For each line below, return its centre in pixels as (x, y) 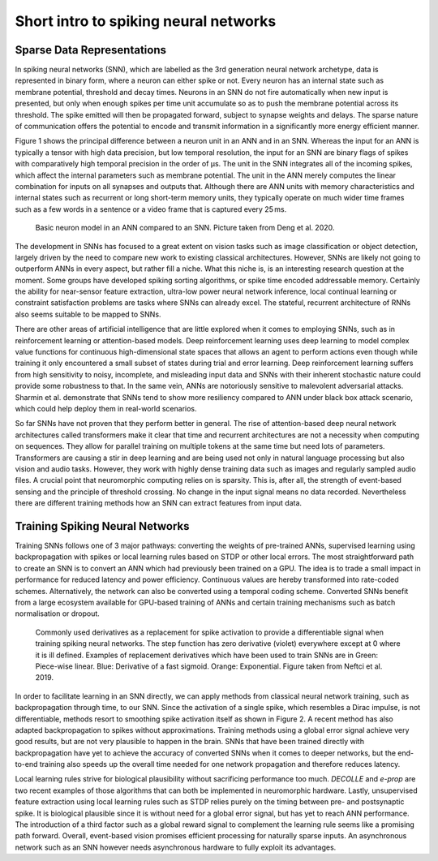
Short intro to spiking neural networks (146, 21)
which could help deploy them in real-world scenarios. (106, 409)
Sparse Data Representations (90, 50)
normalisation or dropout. (58, 613)
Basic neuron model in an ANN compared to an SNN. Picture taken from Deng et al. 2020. (185, 228)
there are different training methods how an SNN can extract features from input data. (159, 503)
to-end (26, 764)
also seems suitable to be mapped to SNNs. (88, 314)
